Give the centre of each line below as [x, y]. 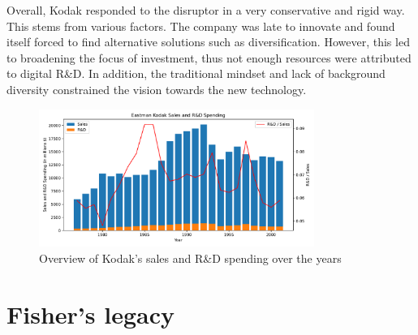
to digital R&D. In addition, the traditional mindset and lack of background [196, 73]
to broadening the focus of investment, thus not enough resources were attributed [209, 57]
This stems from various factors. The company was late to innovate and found [201, 26]
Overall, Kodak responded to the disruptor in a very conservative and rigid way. [206, 10]
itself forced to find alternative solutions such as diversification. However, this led [208, 42]
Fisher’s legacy [90, 314]
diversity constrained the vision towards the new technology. [157, 89]
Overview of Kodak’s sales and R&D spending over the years [190, 258]
